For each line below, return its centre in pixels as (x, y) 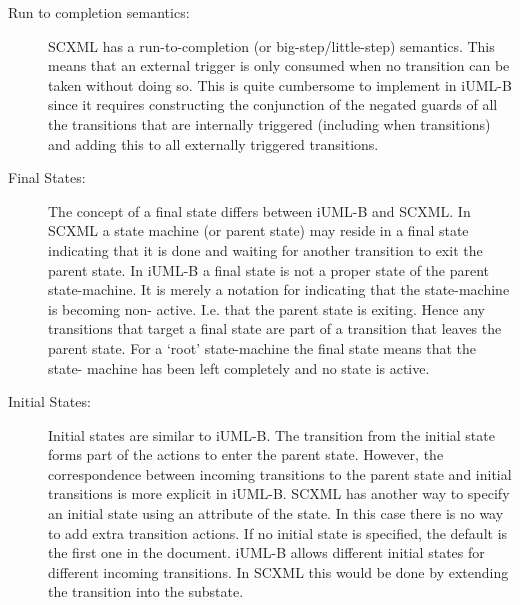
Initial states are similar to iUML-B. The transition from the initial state (271, 434)
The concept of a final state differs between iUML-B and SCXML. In (259, 210)
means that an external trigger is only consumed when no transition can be (279, 65)
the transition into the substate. (146, 591)
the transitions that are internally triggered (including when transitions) (269, 123)
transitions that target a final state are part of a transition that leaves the (275, 328)
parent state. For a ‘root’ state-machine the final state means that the (262, 347)
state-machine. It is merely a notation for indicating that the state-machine (279, 289)
